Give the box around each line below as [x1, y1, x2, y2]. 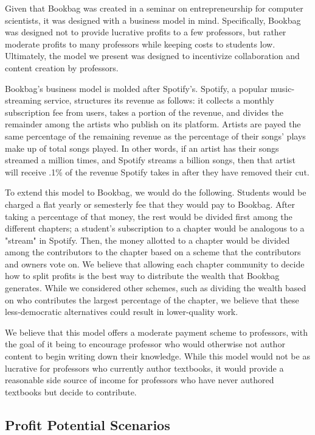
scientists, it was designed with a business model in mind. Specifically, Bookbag [5, 13, 301, 26]
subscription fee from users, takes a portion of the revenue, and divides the [5, 105, 283, 118]
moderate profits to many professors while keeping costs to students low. [5, 37, 275, 50]
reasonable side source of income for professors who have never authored [5, 373, 274, 386]
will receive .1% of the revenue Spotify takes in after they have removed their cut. [5, 165, 310, 178]
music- [270, 82, 295, 94]
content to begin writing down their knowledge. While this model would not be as [5, 350, 310, 362]
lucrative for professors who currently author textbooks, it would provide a [5, 361, 284, 374]
